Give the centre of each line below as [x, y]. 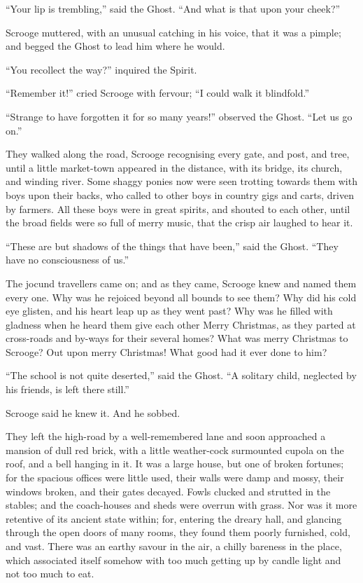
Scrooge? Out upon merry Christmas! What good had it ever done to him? [166, 351]
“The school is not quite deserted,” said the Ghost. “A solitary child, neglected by [181, 375]
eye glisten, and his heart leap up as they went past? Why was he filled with [169, 311]
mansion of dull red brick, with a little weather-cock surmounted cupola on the [175, 450]
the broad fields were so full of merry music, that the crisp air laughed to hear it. [179, 222]
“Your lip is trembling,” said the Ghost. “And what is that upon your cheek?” [173, 8]
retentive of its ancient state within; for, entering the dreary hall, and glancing [174, 518]
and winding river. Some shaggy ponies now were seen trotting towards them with [181, 181]
